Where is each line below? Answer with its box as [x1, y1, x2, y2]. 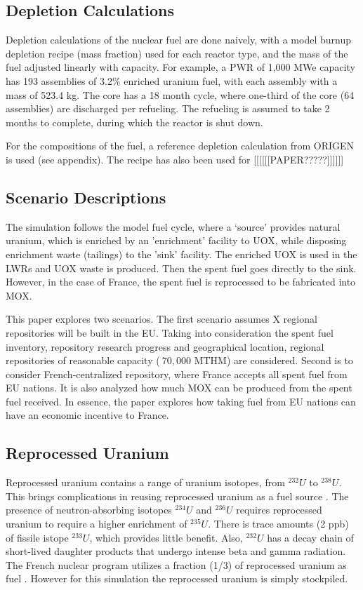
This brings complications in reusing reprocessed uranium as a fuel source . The [6, 488, 349, 503]
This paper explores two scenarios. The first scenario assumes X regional [6, 311, 317, 326]
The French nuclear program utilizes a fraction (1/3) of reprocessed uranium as [6, 557, 347, 572]
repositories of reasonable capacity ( [6, 353, 160, 368]
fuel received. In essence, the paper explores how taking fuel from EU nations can [6, 394, 356, 408]
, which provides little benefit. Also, [89, 530, 243, 544]
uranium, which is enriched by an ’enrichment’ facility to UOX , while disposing [6, 233, 347, 248]
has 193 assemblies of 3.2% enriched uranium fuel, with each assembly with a [6, 73, 338, 88]
